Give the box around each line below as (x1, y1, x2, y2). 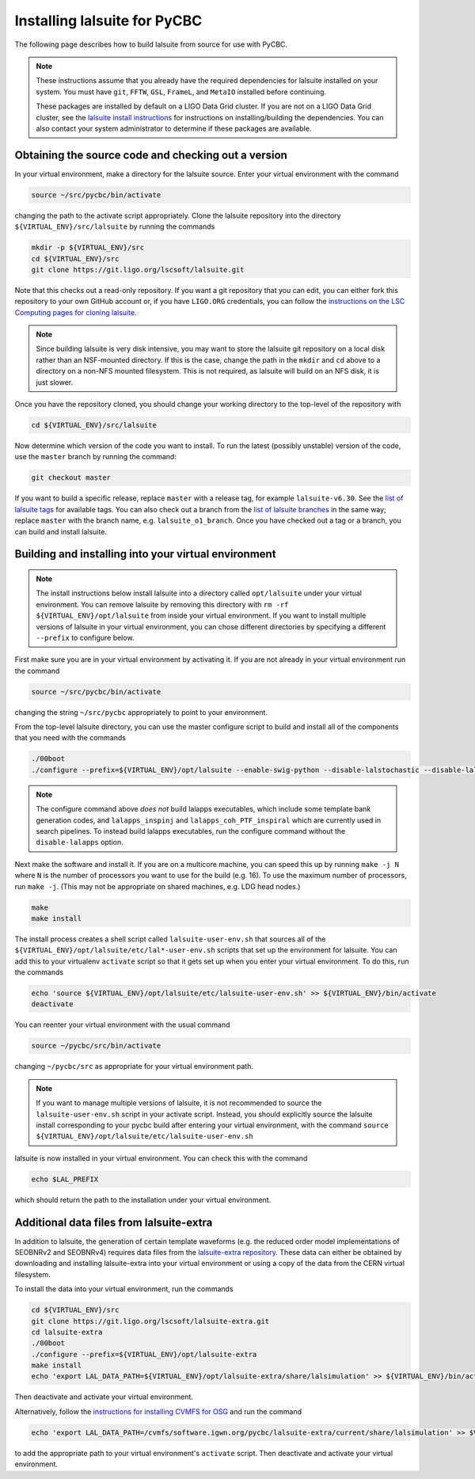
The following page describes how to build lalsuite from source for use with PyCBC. (14, 40, 288, 49)
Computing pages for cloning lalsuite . (14, 307, 138, 317)
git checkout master (31, 473, 111, 482)
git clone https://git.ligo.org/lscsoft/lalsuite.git (31, 265, 245, 274)
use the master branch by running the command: (14, 452, 177, 462)
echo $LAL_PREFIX (31, 1174, 99, 1184)
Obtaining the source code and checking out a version (14, 148, 288, 162)
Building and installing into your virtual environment (14, 547, 276, 561)
